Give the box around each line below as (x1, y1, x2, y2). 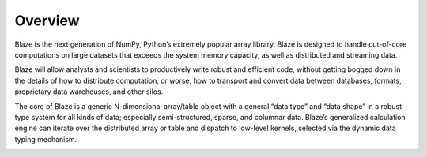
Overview (14, 12, 80, 29)
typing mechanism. (14, 134, 77, 144)
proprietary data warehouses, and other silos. (14, 87, 164, 96)
